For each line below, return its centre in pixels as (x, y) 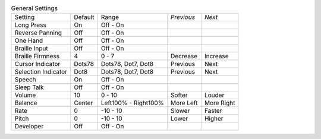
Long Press (31, 25)
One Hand (29, 40)
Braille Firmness (37, 56)
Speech (26, 80)
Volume (25, 95)
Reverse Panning (38, 33)
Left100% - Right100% (133, 103)
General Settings (34, 8)
